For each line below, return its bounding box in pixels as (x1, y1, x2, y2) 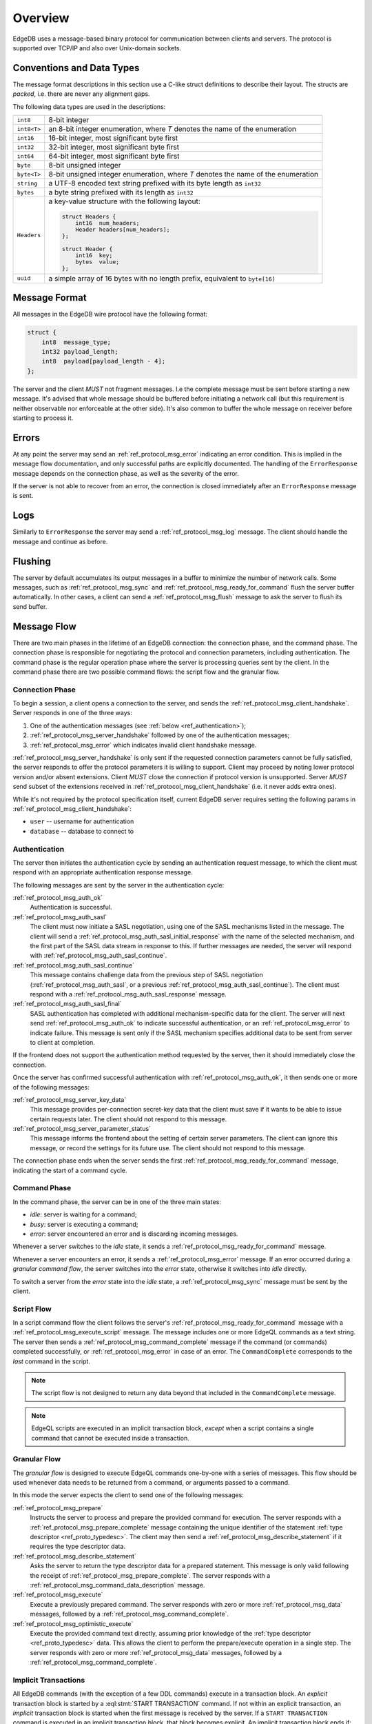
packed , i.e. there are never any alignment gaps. (12, 90, 150, 98)
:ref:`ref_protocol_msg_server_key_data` (12, 1095, 127, 1103)
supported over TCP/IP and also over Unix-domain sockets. (12, 43, 182, 52)
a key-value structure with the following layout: (48, 197, 201, 206)
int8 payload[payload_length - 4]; (41, 357, 165, 365)
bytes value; (75, 258, 120, 265)
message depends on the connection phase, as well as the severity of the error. (12, 469, 239, 477)
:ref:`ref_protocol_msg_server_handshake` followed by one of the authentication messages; (30, 731, 290, 739)
